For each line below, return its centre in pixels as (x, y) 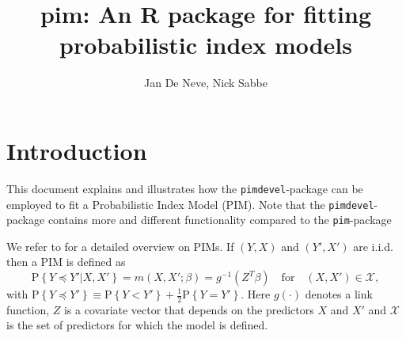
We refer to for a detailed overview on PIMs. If (120, 246)
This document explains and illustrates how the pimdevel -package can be (185, 188)
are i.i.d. (373, 246)
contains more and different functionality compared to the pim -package (220, 220)
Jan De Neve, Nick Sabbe (206, 83)
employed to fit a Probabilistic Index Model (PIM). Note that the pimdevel (190, 204)
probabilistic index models (206, 45)
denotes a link (339, 294)
